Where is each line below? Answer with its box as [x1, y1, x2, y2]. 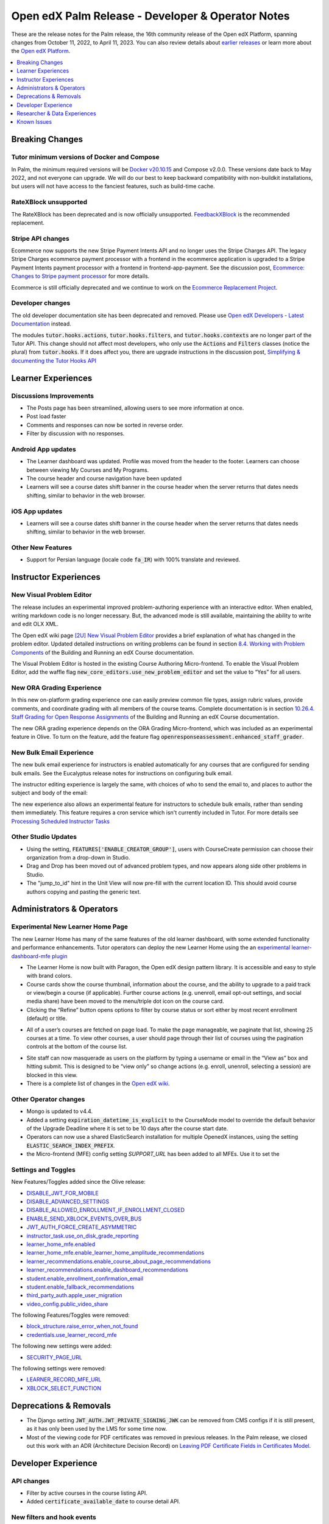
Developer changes [11, 299, 71, 307]
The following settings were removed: [11, 1365, 106, 1372]
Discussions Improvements [11, 391, 94, 400]
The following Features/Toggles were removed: [11, 1311, 130, 1319]
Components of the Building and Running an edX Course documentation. [11, 649, 194, 656]
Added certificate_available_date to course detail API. [26, 1498, 181, 1505]
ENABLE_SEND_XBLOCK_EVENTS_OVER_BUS [26, 1215, 142, 1222]
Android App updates [11, 445, 76, 454]
